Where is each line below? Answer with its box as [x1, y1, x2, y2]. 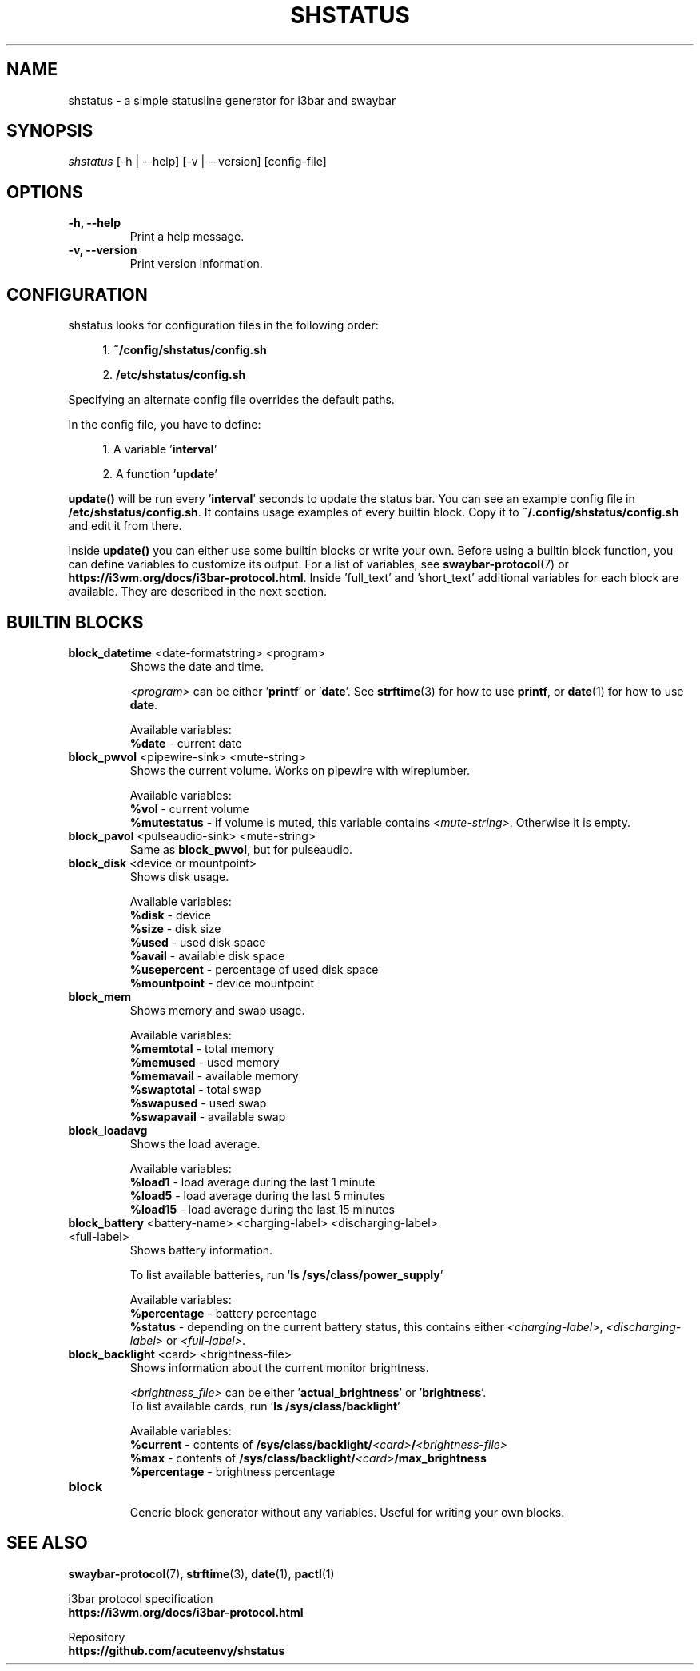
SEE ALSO [6, 1533, 88, 1553]
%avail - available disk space [129, 948, 285, 963]
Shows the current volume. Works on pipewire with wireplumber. [129, 763, 471, 777]
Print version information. [129, 257, 263, 271]
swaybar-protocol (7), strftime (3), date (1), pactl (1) [68, 1566, 335, 1581]
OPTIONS [6, 181, 83, 202]
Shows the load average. [129, 1136, 261, 1151]
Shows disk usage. [129, 869, 229, 883]
